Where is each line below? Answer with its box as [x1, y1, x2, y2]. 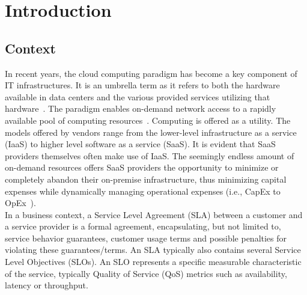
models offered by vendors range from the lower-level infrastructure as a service [5, 126, 297, 138]
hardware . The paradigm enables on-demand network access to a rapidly [5, 102, 276, 115]
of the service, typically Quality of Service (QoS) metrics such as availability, [5, 267, 287, 279]
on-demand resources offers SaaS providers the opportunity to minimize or [5, 161, 279, 174]
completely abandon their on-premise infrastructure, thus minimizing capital [5, 172, 287, 185]
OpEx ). [5, 196, 36, 209]
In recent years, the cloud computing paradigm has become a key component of [5, 67, 297, 79]
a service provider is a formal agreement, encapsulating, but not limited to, [5, 220, 281, 233]
